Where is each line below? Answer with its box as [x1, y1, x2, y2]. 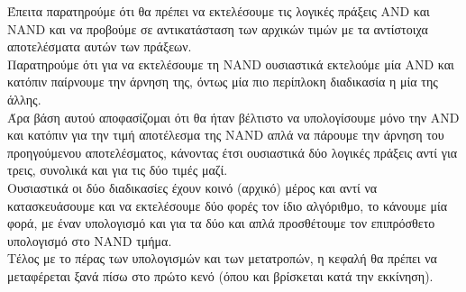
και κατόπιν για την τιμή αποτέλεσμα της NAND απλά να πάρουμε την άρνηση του [7, 125, 444, 144]
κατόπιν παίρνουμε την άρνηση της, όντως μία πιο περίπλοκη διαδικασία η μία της [7, 72, 438, 91]
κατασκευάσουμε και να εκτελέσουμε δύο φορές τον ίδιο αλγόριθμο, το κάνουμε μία [7, 196, 448, 214]
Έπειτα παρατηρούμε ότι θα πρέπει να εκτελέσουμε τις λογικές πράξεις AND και [7, 2, 430, 20]
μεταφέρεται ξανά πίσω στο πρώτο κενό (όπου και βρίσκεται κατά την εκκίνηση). [7, 266, 434, 285]
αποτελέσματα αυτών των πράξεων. [7, 37, 192, 56]
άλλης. [7, 89, 41, 108]
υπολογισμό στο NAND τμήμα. [7, 231, 172, 250]
